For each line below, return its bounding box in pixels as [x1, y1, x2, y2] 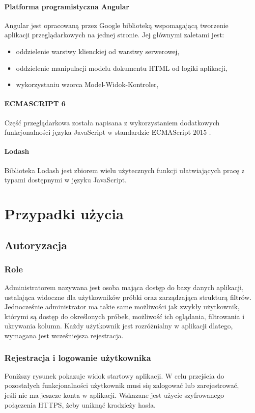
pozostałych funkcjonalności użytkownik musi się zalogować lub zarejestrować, [4, 380, 239, 390]
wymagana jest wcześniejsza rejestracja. [4, 330, 124, 341]
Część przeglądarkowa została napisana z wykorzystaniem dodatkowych [4, 117, 220, 127]
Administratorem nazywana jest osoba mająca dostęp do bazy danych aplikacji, [4, 282, 244, 293]
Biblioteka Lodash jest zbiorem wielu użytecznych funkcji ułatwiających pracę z [4, 165, 245, 175]
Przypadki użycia [4, 203, 124, 223]
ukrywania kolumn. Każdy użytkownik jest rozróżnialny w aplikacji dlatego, [4, 321, 233, 331]
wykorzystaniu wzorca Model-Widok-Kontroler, [16, 79, 159, 89]
